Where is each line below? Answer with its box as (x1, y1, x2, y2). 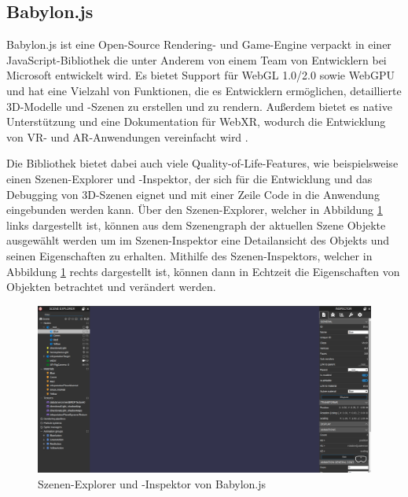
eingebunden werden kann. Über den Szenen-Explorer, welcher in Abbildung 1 (6, 201, 383, 218)
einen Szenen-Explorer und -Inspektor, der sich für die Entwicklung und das (6, 170, 373, 186)
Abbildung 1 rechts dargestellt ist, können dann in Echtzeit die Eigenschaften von (6, 263, 400, 279)
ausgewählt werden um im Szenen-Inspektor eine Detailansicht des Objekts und (6, 232, 390, 248)
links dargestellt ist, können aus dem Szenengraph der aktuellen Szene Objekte (6, 216, 386, 233)
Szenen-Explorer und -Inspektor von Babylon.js (38, 475, 266, 491)
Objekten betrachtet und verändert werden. (6, 278, 216, 295)
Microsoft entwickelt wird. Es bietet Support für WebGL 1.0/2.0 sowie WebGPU (6, 67, 395, 83)
